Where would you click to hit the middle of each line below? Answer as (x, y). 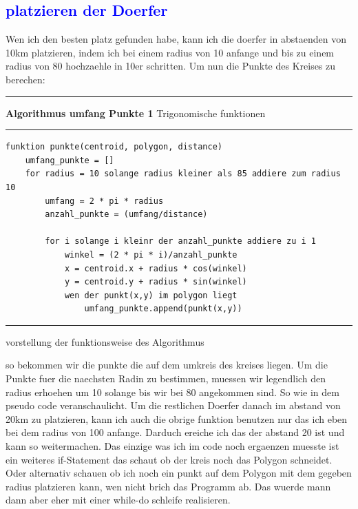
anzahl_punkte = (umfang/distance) (126, 215)
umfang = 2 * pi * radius (104, 201)
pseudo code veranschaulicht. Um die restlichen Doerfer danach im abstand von (173, 405)
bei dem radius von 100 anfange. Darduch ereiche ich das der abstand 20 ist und (175, 432)
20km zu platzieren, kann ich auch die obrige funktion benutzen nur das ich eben (177, 418)
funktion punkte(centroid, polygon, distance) (114, 147)
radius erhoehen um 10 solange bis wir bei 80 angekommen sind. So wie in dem (172, 392)
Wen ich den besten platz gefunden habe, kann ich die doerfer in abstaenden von (176, 39)
